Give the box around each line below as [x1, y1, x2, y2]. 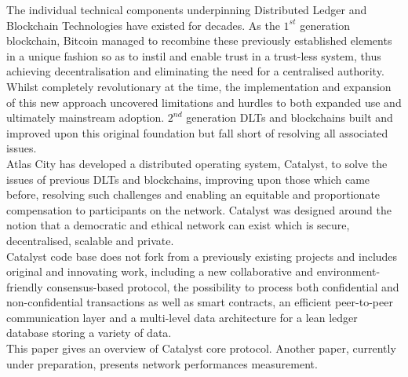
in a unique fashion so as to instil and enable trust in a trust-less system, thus [6, 47, 381, 64]
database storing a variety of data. [6, 324, 172, 341]
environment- [316, 263, 381, 280]
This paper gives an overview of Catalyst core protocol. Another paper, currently [6, 340, 396, 357]
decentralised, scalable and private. [6, 232, 174, 248]
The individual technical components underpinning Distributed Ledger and [6, 2, 367, 17]
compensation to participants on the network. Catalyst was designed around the [6, 201, 392, 218]
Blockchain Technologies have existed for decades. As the [6, 16, 280, 33]
